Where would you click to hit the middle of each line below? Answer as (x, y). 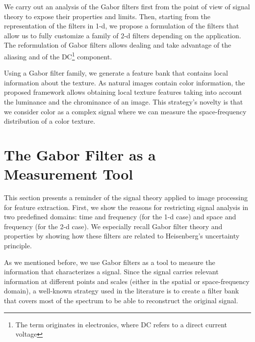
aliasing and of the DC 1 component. (58, 55)
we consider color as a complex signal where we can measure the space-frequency (125, 111)
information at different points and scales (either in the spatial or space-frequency (127, 281)
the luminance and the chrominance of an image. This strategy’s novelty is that (124, 102)
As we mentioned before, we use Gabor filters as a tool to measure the (110, 262)
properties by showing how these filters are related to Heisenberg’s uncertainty (122, 236)
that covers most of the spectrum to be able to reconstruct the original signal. (121, 301)
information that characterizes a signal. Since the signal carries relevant (111, 272)
